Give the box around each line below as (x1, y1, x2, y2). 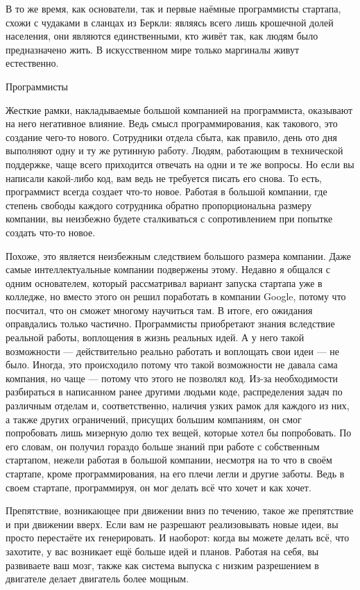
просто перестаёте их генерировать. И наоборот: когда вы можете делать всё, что (6, 530, 350, 545)
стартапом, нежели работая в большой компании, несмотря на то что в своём (6, 452, 332, 467)
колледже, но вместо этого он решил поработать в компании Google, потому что (6, 289, 346, 304)
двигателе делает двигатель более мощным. (6, 571, 189, 586)
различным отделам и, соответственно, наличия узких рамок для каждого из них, (6, 398, 350, 413)
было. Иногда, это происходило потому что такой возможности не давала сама (6, 357, 338, 372)
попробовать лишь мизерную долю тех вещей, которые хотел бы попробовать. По (6, 425, 352, 440)
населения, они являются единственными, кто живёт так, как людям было (6, 28, 318, 43)
